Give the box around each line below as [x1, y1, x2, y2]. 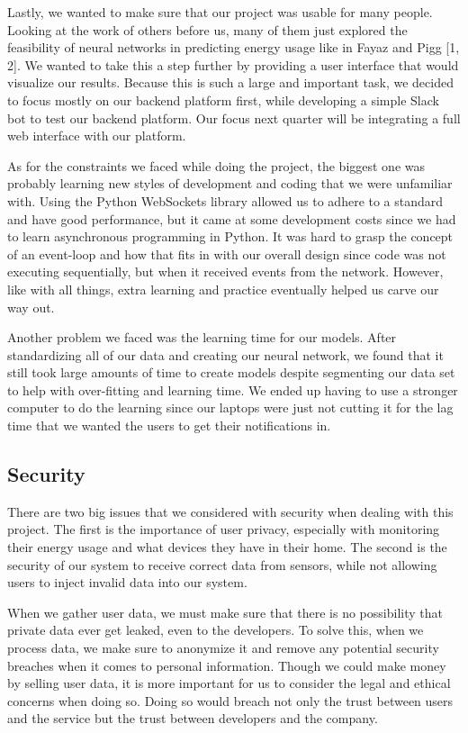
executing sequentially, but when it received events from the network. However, [7, 262, 444, 281]
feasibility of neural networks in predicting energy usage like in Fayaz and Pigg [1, [7, 38, 460, 57]
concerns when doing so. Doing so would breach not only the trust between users [7, 691, 454, 710]
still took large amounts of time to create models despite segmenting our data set [7, 363, 455, 382]
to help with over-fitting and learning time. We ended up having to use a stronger [7, 380, 458, 399]
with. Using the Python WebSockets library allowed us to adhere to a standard [7, 191, 444, 210]
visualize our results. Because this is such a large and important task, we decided [7, 73, 454, 92]
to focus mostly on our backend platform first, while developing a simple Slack [7, 90, 439, 109]
